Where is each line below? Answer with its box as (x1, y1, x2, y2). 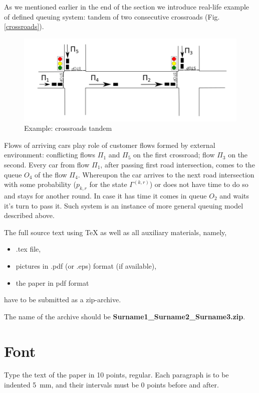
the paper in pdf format (16, 277, 89, 288)
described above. (4, 210, 55, 221)
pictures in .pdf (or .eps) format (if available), (16, 260, 157, 271)
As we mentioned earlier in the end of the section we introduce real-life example (4, 2, 249, 12)
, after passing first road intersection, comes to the (100, 159, 255, 170)
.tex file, (16, 244, 41, 254)
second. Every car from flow (4, 159, 90, 170)
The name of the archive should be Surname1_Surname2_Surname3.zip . (4, 311, 245, 321)
